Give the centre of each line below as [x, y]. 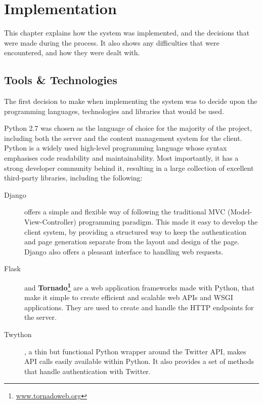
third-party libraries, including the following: [73, 178]
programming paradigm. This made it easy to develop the [168, 222]
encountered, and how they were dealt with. [72, 52]
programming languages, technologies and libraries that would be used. [114, 111]
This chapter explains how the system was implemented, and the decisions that [127, 33]
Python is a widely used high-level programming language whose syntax [116, 148]
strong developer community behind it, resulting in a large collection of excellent [129, 168]
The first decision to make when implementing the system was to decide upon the [131, 101]
